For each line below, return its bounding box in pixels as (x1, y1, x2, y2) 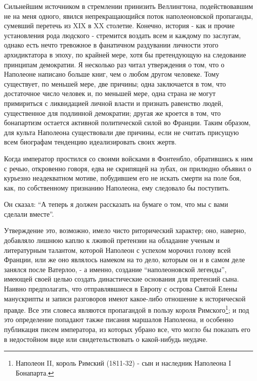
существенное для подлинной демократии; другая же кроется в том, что (4, 107, 221, 118)
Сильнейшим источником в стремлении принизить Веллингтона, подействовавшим (4, 1, 253, 11)
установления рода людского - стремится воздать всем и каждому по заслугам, (4, 30, 241, 40)
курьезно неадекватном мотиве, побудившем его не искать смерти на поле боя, (4, 173, 242, 183)
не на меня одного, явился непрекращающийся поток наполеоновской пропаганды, (4, 10, 253, 21)
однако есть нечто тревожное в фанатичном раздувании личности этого (4, 40, 218, 50)
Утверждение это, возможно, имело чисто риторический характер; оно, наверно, (4, 225, 246, 236)
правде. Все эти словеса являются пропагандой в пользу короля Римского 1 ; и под (4, 303, 249, 315)
